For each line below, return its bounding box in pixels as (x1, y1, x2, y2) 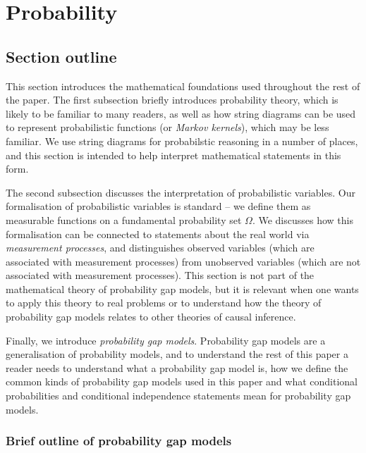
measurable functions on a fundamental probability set (6, 212, 242, 227)
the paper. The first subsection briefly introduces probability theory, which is (6, 92, 338, 107)
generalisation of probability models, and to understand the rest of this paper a (6, 347, 348, 361)
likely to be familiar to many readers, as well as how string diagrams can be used (6, 106, 356, 120)
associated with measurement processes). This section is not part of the (6, 268, 315, 283)
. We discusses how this (252, 212, 353, 227)
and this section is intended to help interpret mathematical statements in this (6, 147, 341, 162)
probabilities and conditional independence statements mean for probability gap (6, 388, 351, 403)
